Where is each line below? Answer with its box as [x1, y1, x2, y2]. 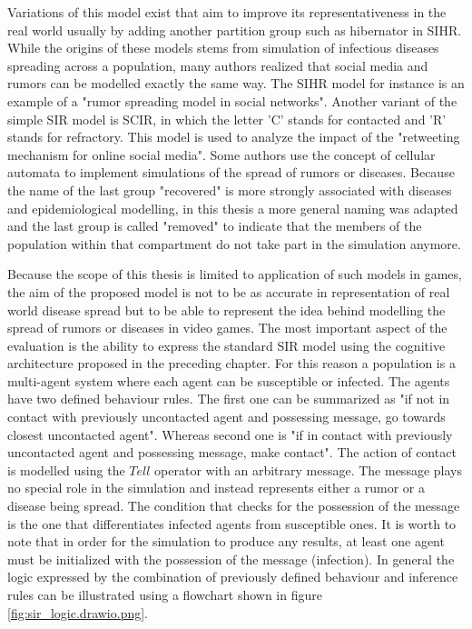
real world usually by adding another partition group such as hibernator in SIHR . [7, 20, 462, 39]
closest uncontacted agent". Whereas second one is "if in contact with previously [7, 424, 453, 444]
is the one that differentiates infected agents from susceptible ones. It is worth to [7, 514, 457, 533]
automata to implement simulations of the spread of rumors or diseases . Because [7, 163, 455, 182]
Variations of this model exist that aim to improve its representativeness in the [7, 3, 447, 21]
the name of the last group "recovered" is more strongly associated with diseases [7, 180, 452, 199]
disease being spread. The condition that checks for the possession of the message [7, 496, 460, 515]
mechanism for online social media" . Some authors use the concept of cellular [7, 145, 436, 164]
